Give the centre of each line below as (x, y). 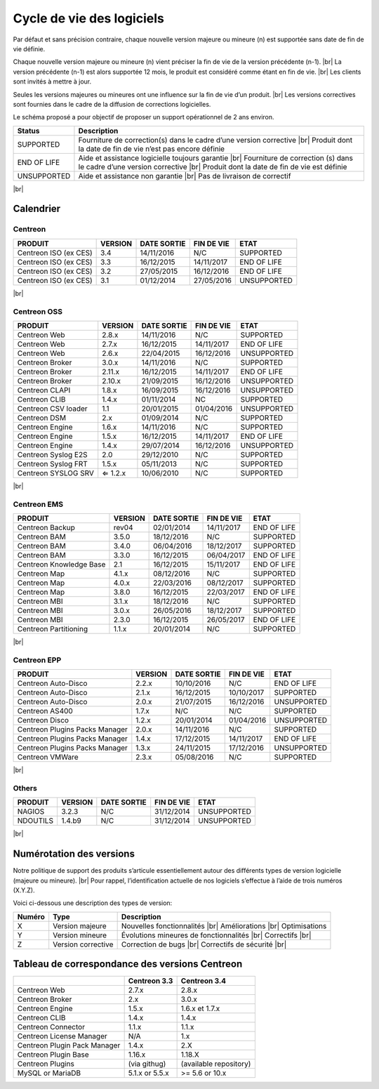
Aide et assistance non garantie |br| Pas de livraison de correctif (185, 176)
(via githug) (147, 1064)
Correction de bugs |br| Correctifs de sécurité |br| (204, 944)
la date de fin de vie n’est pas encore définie (151, 149)
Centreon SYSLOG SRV (56, 473)
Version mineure (80, 935)
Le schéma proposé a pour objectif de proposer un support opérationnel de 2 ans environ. (144, 117)
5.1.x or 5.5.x (149, 1073)
